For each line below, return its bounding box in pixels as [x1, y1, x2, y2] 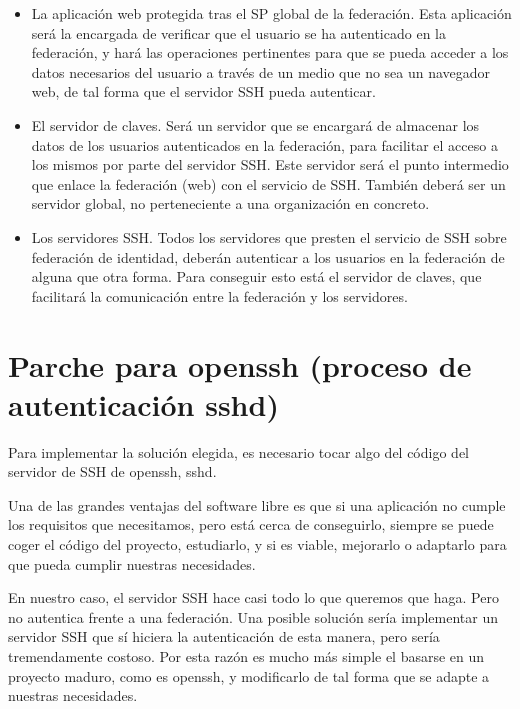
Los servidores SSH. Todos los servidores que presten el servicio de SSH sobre [31, 226, 507, 247]
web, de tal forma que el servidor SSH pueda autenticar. [31, 81, 376, 102]
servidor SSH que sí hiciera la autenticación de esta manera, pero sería [8, 626, 440, 647]
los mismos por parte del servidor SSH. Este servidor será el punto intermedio [31, 154, 509, 175]
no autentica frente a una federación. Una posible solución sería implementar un [8, 606, 499, 627]
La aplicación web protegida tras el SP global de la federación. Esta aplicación [31, 3, 512, 23]
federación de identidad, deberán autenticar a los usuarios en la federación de [31, 246, 505, 267]
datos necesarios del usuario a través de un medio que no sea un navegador [31, 61, 491, 82]
